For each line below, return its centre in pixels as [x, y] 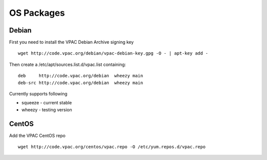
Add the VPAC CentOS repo [37, 135]
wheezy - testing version [47, 110]
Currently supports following [38, 94]
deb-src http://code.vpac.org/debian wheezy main [81, 83]
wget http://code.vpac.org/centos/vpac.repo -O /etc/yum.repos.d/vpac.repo [112, 147]
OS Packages [37, 13]
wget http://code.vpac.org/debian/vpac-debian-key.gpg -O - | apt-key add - [113, 53]
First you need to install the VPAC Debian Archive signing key [71, 42]
